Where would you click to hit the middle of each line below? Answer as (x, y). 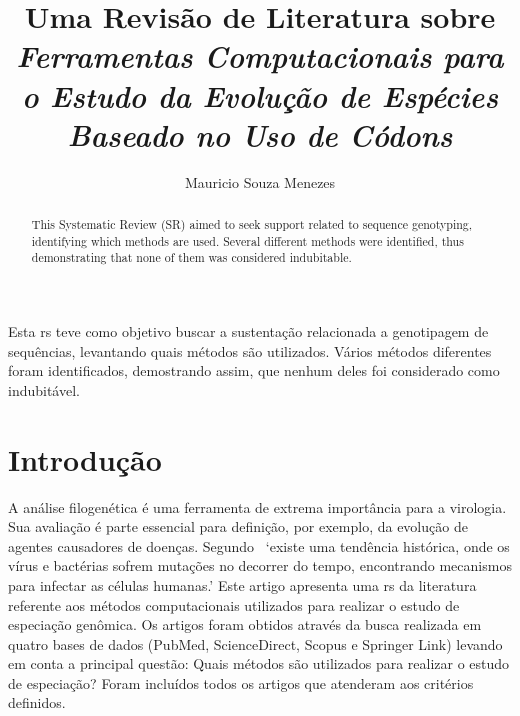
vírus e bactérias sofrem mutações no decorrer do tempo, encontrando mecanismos (260, 565)
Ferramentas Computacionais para (260, 56)
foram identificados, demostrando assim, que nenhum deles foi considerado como (254, 370)
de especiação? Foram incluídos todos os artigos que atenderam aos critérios (241, 682)
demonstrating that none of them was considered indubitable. (191, 257)
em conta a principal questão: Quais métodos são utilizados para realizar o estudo (259, 663)
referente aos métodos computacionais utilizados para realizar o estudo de (234, 604)
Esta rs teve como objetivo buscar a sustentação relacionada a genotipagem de (248, 331)
